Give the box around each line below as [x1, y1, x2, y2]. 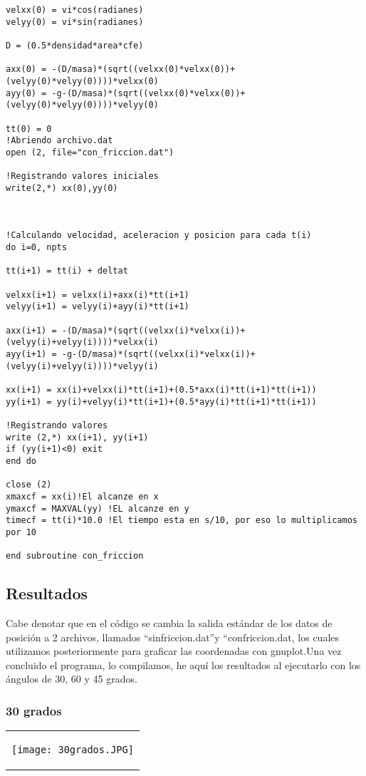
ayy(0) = [6, 88, 47, 98]
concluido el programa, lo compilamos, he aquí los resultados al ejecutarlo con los [6, 657, 361, 672]
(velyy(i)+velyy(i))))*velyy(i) [6, 361, 159, 371]
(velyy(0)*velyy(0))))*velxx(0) [6, 76, 159, 86]
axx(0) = [6, 64, 47, 75]
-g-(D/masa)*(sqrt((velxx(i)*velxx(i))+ [61, 349, 256, 360]
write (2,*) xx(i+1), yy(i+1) [6, 432, 149, 443]
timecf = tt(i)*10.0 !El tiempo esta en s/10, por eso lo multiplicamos [6, 515, 357, 526]
